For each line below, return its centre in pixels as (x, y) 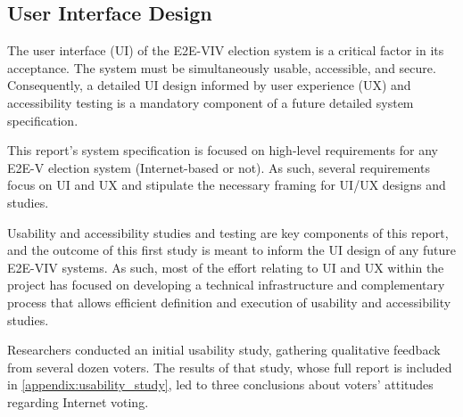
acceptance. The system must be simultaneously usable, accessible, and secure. (222, 67)
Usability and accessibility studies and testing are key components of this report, (228, 232)
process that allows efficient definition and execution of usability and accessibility (229, 302)
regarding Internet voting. (78, 401)
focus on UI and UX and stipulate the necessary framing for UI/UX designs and (227, 185)
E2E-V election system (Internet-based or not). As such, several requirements (219, 167)
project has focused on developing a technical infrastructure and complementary (226, 285)
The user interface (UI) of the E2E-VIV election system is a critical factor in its (226, 50)
